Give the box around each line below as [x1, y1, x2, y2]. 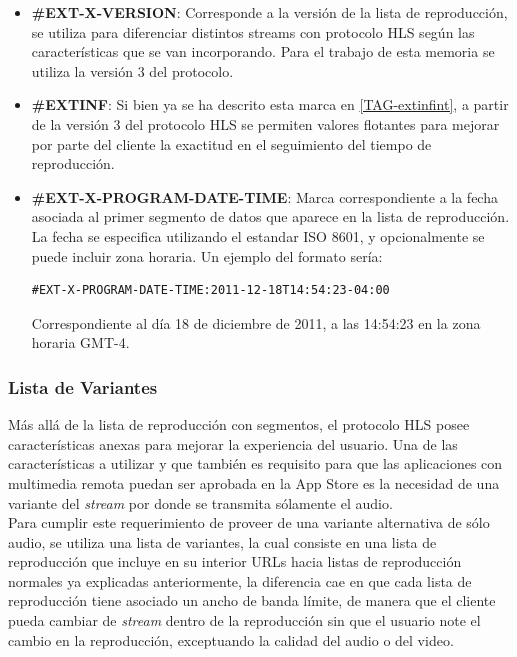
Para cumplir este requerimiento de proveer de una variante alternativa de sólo [8, 512, 490, 533]
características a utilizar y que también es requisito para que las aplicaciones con [8, 453, 503, 474]
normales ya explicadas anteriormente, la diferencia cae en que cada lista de [8, 570, 472, 591]
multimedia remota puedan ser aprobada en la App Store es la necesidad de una [8, 472, 500, 493]
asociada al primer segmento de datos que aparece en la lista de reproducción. [31, 206, 510, 227]
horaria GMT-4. [31, 332, 130, 353]
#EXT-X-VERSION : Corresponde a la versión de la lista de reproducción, [31, 2, 508, 22]
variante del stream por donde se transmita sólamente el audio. [8, 492, 393, 513]
